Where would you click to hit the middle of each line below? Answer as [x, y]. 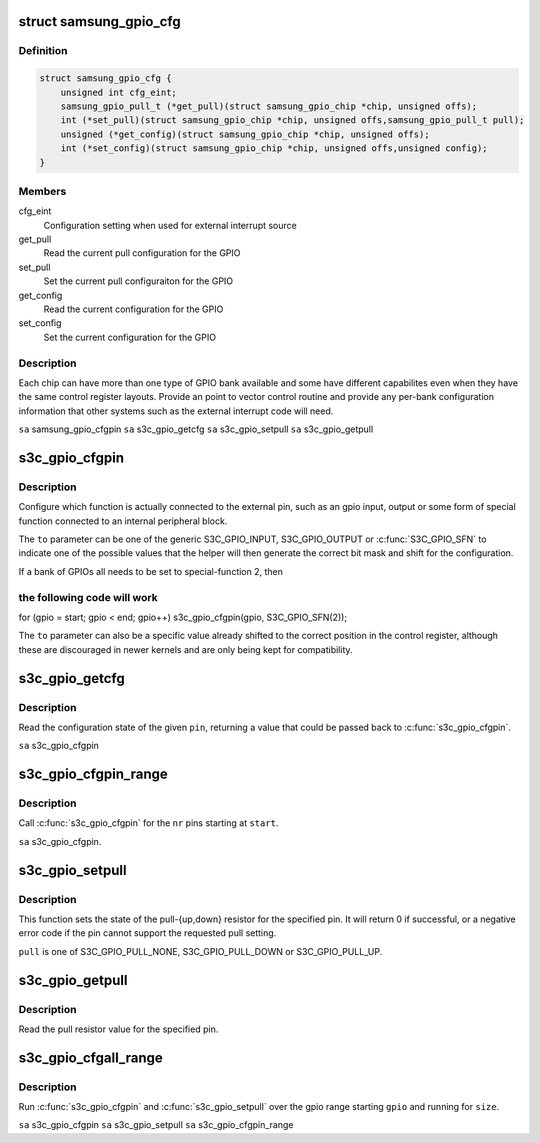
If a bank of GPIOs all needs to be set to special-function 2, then [151, 571]
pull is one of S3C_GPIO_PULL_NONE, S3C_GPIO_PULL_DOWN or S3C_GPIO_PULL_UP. [200, 951]
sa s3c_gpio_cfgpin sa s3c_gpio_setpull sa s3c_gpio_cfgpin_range [156, 1125]
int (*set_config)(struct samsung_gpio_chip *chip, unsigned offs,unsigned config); [274, 148]
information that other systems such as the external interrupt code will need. [176, 411]
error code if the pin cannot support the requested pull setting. [147, 933]
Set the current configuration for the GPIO [130, 337]
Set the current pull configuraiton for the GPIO [138, 281]
